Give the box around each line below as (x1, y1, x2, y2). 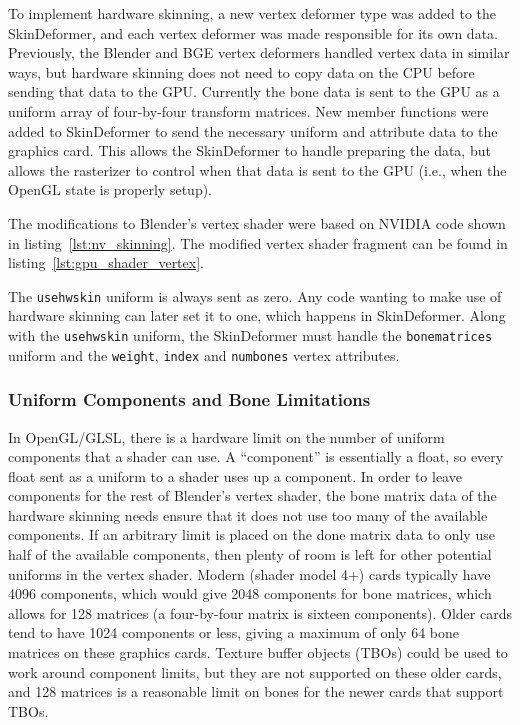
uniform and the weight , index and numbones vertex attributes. (8, 344, 400, 365)
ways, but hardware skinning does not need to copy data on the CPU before (8, 61, 475, 82)
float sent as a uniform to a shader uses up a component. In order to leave (8, 465, 462, 486)
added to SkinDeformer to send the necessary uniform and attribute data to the (8, 120, 498, 141)
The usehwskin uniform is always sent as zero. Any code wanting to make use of (8, 285, 502, 306)
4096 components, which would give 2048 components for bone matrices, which (8, 583, 492, 604)
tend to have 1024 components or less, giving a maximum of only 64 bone (8, 622, 459, 643)
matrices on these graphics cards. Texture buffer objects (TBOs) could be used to (8, 642, 508, 663)
